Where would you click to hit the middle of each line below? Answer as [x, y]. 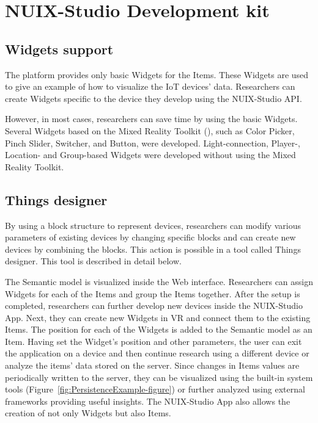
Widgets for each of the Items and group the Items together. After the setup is [153, 293]
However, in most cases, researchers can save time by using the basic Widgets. [151, 119]
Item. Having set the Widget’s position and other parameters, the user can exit [153, 341]
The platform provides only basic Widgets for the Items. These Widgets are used [157, 74]
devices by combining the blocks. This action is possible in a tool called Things [153, 249]
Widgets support [59, 49]
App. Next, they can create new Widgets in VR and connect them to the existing [158, 317]
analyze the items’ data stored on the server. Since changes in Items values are [152, 365]
